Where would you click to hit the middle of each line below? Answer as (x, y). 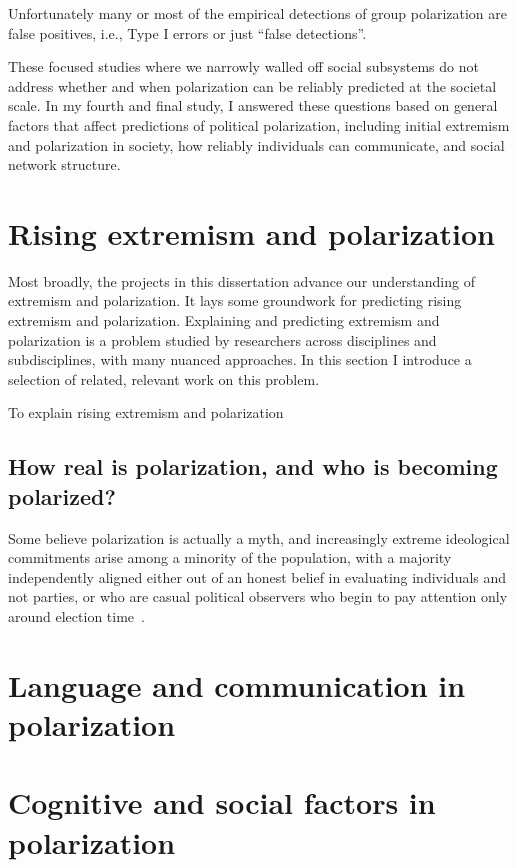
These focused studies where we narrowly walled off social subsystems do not (243, 66)
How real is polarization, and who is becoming (253, 466)
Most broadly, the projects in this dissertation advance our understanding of (241, 280)
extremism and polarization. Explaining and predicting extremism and (224, 320)
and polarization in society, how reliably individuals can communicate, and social (256, 144)
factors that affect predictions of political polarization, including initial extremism (259, 124)
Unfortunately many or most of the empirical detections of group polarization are (257, 13)
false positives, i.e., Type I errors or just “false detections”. (187, 32)
